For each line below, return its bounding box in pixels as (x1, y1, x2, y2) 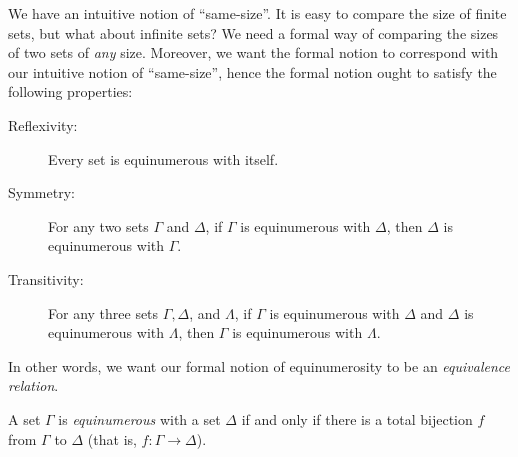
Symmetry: (8, 182, 75, 203)
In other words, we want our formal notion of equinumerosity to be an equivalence (8, 355, 510, 376)
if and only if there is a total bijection (241, 408, 473, 429)
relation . (8, 375, 59, 396)
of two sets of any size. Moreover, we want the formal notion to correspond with (8, 42, 499, 63)
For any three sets (48, 302, 159, 323)
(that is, (87, 428, 137, 449)
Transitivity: (8, 268, 84, 289)
